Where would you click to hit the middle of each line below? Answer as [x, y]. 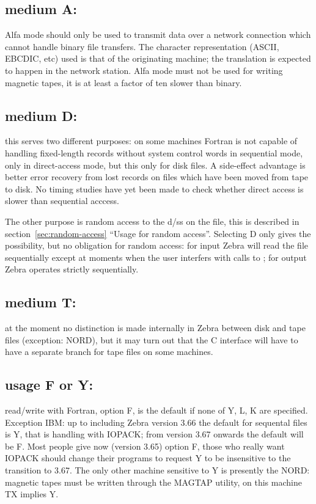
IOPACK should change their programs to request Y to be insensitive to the [148, 458]
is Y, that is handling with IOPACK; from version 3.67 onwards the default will [154, 434]
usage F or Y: [49, 385]
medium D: [41, 115]
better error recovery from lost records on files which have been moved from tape [157, 177]
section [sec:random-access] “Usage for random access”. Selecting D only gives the [158, 233]
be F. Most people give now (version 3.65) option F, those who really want [145, 446]
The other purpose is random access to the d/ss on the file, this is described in [152, 221]
